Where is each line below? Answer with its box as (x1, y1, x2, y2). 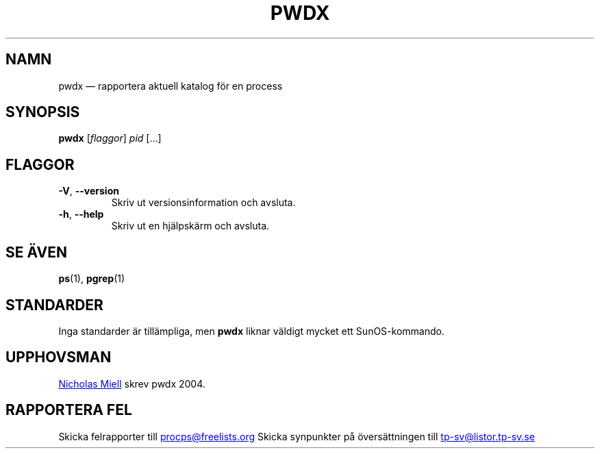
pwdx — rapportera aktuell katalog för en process (58, 79, 283, 92)
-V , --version (58, 185, 119, 197)
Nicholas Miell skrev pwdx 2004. (58, 377, 205, 390)
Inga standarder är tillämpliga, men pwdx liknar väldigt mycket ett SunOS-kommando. (58, 325, 445, 337)
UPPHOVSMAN (5, 349, 112, 366)
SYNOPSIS (5, 103, 80, 121)
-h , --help (58, 208, 104, 220)
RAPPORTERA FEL (5, 401, 132, 419)
